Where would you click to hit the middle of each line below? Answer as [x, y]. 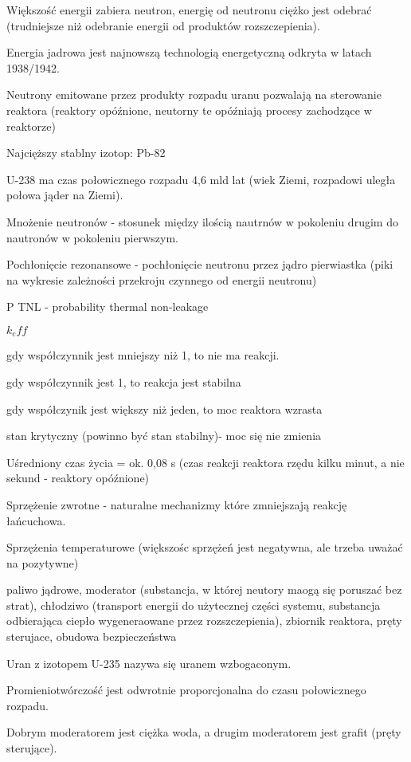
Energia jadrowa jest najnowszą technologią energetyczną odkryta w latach [189, 52]
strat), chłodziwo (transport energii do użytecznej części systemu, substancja [194, 605]
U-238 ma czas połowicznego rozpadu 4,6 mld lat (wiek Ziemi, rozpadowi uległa [201, 179]
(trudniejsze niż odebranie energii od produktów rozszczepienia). [163, 25]
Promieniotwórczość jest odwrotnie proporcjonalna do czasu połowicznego [186, 690]
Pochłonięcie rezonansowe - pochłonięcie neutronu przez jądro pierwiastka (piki [200, 264]
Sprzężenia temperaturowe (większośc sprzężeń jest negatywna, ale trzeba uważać [205, 547]
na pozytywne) [43, 562]
